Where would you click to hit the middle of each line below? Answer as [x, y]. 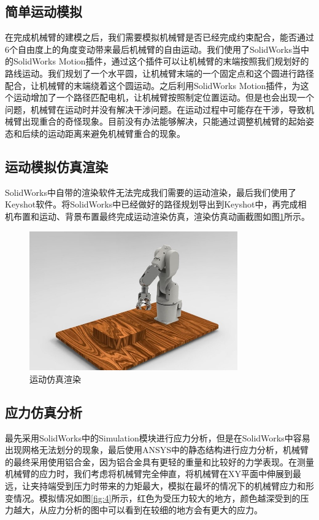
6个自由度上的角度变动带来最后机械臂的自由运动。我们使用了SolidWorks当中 [157, 49]
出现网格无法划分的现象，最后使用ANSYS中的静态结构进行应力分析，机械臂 [157, 450]
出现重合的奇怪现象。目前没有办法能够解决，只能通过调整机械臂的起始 [163, 121]
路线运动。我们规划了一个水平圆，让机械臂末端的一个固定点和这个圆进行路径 [159, 73]
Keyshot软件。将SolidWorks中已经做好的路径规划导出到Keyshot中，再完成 [152, 204]
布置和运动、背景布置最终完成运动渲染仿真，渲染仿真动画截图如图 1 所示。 [161, 216]
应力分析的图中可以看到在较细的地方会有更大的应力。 [155, 510]
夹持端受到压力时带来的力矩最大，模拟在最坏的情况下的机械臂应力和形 [172, 485]
